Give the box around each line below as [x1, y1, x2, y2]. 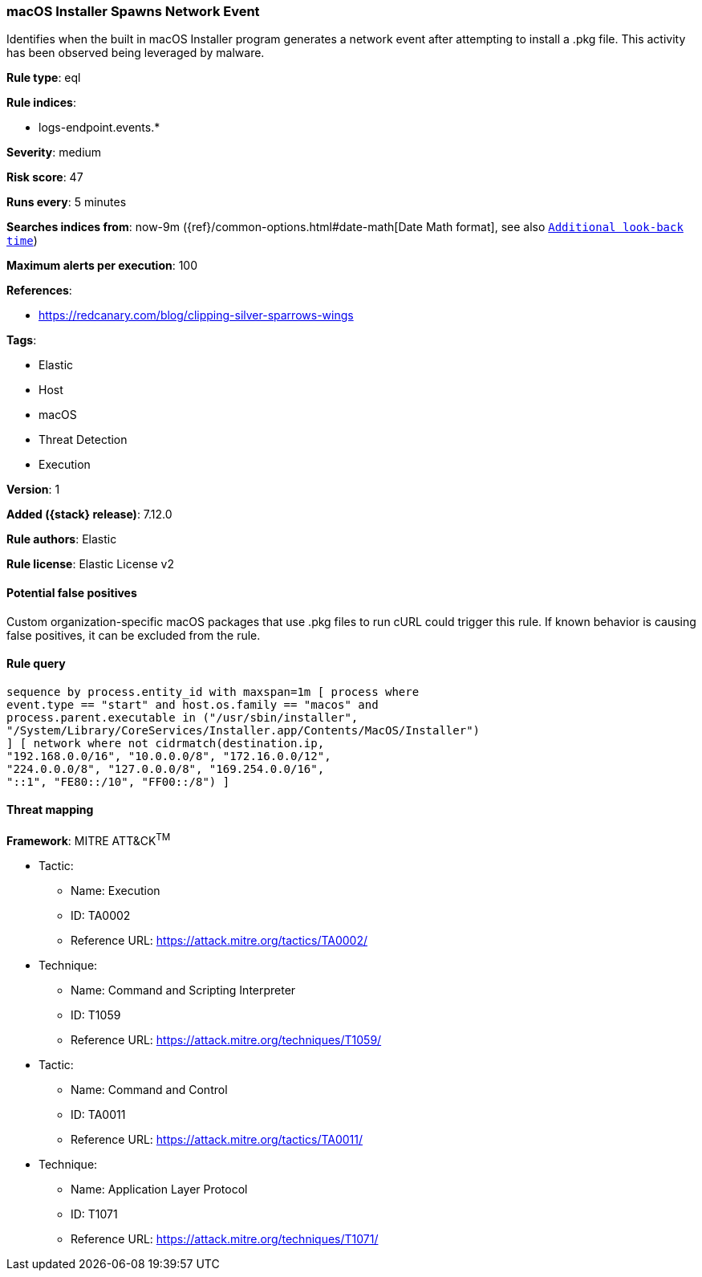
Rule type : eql [6, 71, 81, 85]
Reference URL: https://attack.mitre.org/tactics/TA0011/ [71, 1132, 363, 1146]
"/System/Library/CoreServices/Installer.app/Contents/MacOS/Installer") [6, 723, 481, 737]
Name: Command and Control [71, 1082, 228, 1096]
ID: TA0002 [71, 908, 131, 922]
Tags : [6, 333, 37, 348]
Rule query [6, 657, 66, 671]
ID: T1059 [71, 1007, 121, 1022]
